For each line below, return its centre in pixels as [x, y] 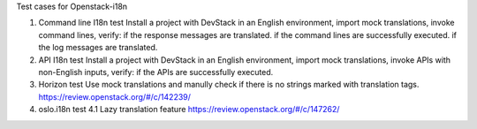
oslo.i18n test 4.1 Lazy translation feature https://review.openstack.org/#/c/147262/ [189, 110]
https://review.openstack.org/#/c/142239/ [115, 96]
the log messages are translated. [98, 48]
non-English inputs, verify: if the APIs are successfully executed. [156, 72]
